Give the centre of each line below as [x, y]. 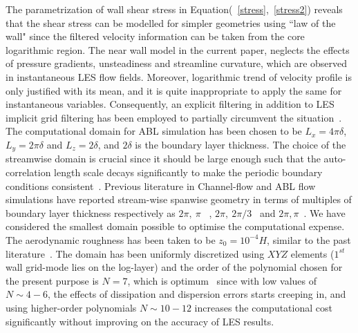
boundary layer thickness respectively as [91, 212]
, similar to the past [309, 239]
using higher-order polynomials [71, 307]
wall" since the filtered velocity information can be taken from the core [155, 36]
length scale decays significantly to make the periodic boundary [188, 172]
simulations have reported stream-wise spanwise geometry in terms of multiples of [179, 199]
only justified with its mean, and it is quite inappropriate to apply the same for [174, 90]
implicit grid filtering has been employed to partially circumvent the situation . [174, 117]
